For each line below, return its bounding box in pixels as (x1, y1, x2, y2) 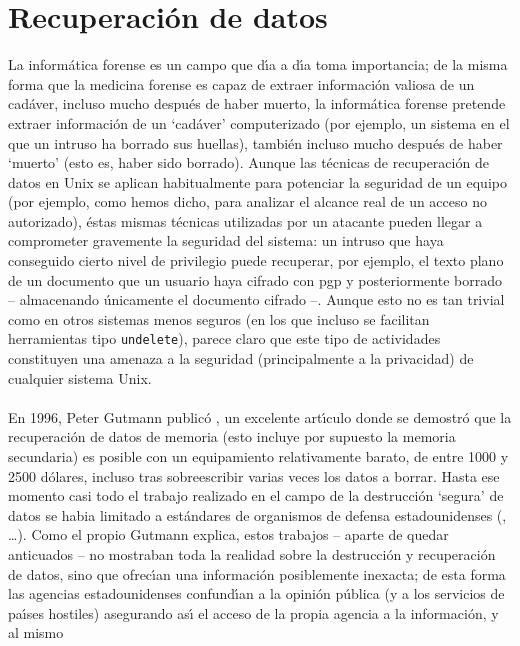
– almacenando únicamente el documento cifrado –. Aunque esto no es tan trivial (8, 289, 505, 310)
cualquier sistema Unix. (8, 367, 152, 388)
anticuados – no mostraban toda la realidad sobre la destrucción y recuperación (8, 544, 496, 565)
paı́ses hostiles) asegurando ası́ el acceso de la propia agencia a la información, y (8, 602, 499, 623)
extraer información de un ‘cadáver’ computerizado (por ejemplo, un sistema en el (8, 112, 510, 133)
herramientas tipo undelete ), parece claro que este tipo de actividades (8, 328, 441, 349)
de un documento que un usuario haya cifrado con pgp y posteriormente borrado (8, 269, 502, 290)
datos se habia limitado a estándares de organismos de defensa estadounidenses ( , (8, 504, 507, 525)
